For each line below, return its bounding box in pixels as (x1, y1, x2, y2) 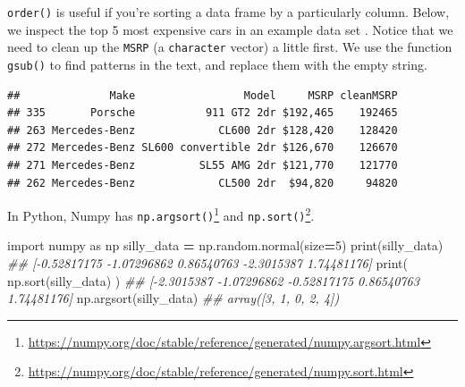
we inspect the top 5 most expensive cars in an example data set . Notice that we (7, 20, 453, 38)
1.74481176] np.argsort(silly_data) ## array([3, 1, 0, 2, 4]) (7, 289, 340, 307)
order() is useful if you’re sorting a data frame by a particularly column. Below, (7, 3, 450, 21)
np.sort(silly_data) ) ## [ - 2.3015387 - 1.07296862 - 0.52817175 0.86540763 (7, 271, 419, 290)
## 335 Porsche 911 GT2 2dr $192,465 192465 (7, 106, 398, 120)
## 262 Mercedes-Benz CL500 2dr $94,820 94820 (7, 176, 398, 189)
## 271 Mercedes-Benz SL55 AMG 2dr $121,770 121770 (7, 158, 398, 172)
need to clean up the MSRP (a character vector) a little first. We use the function (7, 38, 452, 56)
